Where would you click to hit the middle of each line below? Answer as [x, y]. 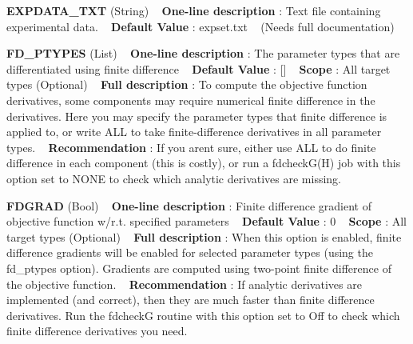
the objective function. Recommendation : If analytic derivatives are [184, 284]
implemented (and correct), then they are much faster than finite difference [191, 300]
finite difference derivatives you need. [97, 331]
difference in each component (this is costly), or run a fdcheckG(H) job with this [204, 163]
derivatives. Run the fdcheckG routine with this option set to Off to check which [203, 315]
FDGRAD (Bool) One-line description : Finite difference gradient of [189, 205]
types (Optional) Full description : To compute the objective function [187, 84]
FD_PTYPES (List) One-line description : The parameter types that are [203, 53]
